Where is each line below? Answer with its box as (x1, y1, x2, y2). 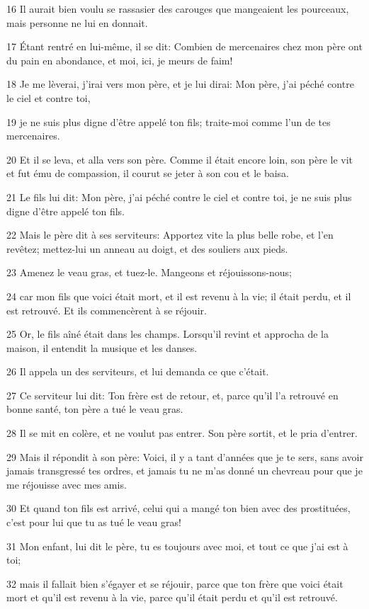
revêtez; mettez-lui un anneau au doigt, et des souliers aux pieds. (6, 241, 288, 256)
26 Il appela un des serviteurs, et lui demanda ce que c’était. (6, 364, 269, 379)
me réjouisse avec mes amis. (6, 477, 127, 491)
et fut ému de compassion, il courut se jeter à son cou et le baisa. (6, 166, 290, 181)
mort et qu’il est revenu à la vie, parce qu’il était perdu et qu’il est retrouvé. (6, 590, 338, 605)
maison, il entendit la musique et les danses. (6, 340, 198, 355)
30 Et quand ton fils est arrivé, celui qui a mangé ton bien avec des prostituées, (6, 501, 351, 516)
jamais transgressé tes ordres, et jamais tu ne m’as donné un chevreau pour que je (6, 463, 363, 478)
